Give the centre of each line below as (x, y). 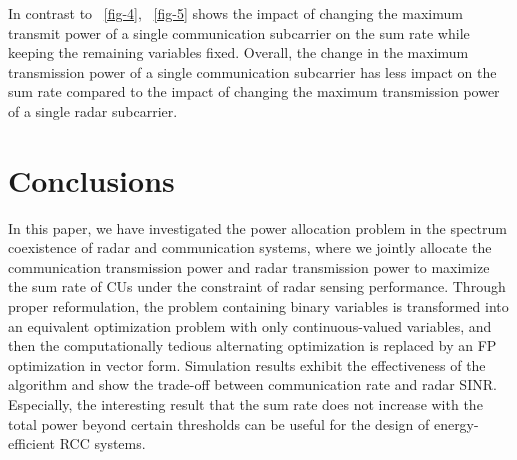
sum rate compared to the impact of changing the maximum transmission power (254, 91)
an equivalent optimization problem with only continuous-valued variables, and (250, 325)
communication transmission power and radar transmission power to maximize (249, 266)
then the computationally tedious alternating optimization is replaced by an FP (252, 345)
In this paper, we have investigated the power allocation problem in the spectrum (257, 227)
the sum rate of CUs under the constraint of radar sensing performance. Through (257, 286)
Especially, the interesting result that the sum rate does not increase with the (245, 404)
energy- (456, 423)
